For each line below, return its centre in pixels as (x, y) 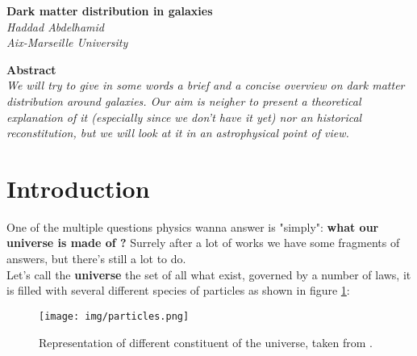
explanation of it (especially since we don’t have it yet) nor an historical (184, 117)
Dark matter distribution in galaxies (110, 10)
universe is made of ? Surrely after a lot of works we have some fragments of (203, 243)
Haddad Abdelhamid (55, 26)
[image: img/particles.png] (114, 316)
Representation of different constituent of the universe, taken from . (206, 342)
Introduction (78, 188)
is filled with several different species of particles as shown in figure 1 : (178, 290)
